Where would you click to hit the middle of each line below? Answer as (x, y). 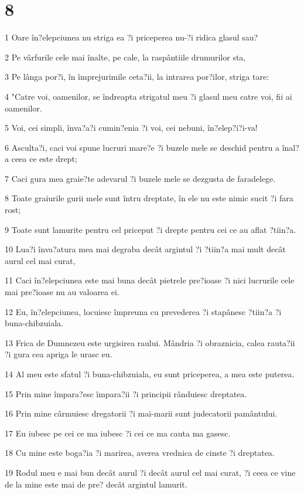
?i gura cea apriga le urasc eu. (59, 354)
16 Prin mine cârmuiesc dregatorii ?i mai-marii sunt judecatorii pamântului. (141, 413)
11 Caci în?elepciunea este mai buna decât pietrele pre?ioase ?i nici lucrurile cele (150, 280)
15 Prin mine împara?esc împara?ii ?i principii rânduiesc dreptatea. (126, 393)
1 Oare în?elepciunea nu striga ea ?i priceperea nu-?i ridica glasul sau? (131, 37)
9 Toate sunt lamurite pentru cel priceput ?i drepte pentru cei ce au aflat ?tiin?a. (151, 229)
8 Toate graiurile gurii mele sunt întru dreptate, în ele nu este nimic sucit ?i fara (149, 198)
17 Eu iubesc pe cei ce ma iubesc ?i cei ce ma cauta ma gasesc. (118, 433)
